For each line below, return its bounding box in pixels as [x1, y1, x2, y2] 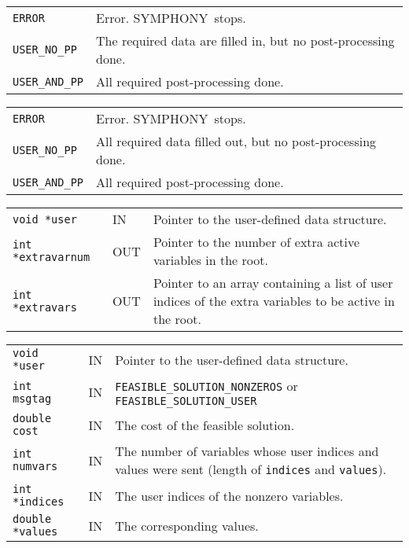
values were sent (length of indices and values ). [115, 460, 387, 478]
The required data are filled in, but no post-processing [96, 31, 395, 50]
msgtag [13, 392, 52, 405]
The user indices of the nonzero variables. [115, 486, 344, 505]
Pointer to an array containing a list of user [153, 274, 393, 292]
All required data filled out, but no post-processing [96, 132, 377, 150]
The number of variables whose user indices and [115, 442, 379, 460]
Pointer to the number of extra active [153, 233, 360, 251]
